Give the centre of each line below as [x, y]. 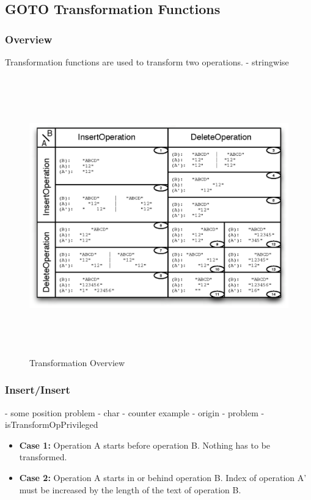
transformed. [43, 457]
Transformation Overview [77, 362]
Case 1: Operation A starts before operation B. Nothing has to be [145, 445]
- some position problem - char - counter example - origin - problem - [135, 412]
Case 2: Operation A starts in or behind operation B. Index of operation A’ [163, 477]
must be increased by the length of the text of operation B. [130, 489]
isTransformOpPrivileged [52, 425]
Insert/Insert [38, 390]
